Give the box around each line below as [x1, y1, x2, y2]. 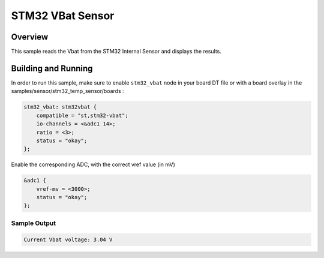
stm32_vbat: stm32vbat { [23, 104, 97, 110]
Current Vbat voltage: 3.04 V [23, 236, 113, 243]
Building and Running [11, 63, 93, 73]
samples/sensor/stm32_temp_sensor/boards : [11, 88, 124, 95]
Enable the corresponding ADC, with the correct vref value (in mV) [11, 161, 175, 168]
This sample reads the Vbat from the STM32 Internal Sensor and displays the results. [11, 48, 221, 55]
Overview [11, 32, 49, 42]
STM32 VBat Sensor [11, 9, 115, 22]
